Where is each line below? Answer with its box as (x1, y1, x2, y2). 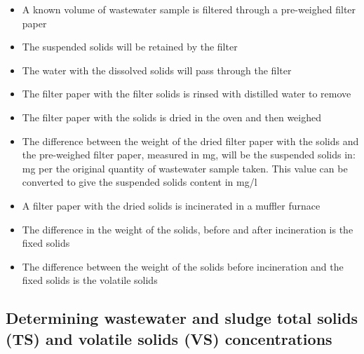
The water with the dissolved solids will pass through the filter (22, 62, 292, 77)
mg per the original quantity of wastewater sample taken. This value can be (22, 161, 348, 175)
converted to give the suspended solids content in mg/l (22, 175, 257, 189)
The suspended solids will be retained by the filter (22, 39, 238, 54)
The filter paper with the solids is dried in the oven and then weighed (22, 109, 321, 124)
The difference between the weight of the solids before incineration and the (22, 259, 344, 273)
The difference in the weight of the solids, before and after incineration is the (22, 222, 353, 236)
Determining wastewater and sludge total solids (6, 307, 358, 329)
